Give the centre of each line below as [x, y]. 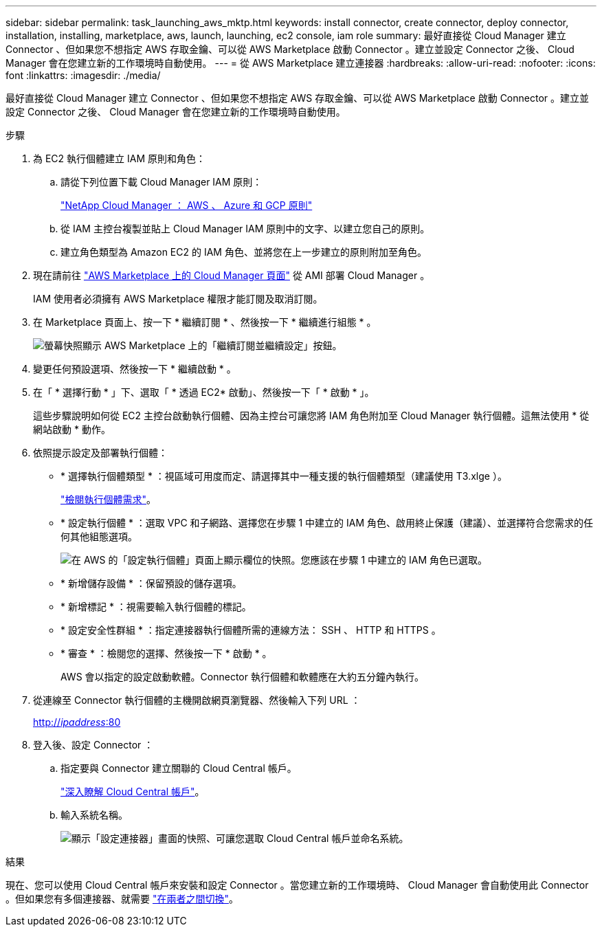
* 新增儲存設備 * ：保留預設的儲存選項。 [151, 583]
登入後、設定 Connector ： [93, 745]
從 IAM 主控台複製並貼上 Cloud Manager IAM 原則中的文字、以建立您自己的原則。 [245, 229]
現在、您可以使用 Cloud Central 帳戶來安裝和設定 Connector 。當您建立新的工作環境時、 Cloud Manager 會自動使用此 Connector [297, 885]
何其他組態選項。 [99, 536]
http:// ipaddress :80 [77, 722]
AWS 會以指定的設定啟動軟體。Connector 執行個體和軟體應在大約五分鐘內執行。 [242, 677]
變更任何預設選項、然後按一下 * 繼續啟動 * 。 [135, 369]
